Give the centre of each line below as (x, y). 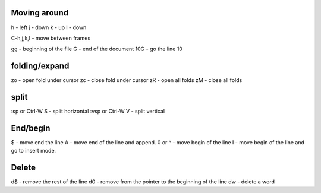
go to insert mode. (34, 151)
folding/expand (40, 66)
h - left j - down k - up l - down (49, 27)
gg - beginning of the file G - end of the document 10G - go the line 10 (97, 49)
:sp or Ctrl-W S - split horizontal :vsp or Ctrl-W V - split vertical (88, 111)
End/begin (31, 128)
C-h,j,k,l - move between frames (51, 38)
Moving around (40, 13)
